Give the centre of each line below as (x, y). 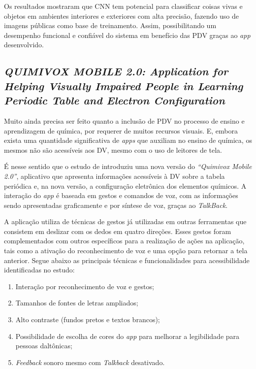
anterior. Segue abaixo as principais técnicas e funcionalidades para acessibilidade (127, 260)
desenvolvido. (24, 45)
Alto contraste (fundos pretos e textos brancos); (88, 319)
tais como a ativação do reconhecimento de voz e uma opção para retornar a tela (126, 251)
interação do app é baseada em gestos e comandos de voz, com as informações (121, 195)
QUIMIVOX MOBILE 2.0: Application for (116, 71)
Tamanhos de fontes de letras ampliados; (77, 303)
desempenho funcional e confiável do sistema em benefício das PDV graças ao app (127, 35)
